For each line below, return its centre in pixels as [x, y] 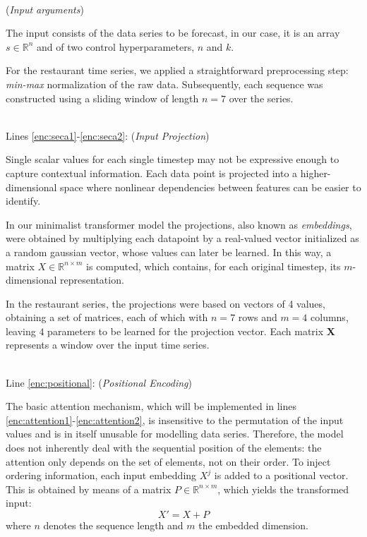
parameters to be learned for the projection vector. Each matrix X [191, 331]
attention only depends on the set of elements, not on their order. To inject [168, 461]
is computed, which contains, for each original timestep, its [213, 266]
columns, [330, 317]
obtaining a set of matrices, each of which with [107, 317]
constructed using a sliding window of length [102, 98]
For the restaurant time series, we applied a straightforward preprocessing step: [177, 70]
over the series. [261, 98]
